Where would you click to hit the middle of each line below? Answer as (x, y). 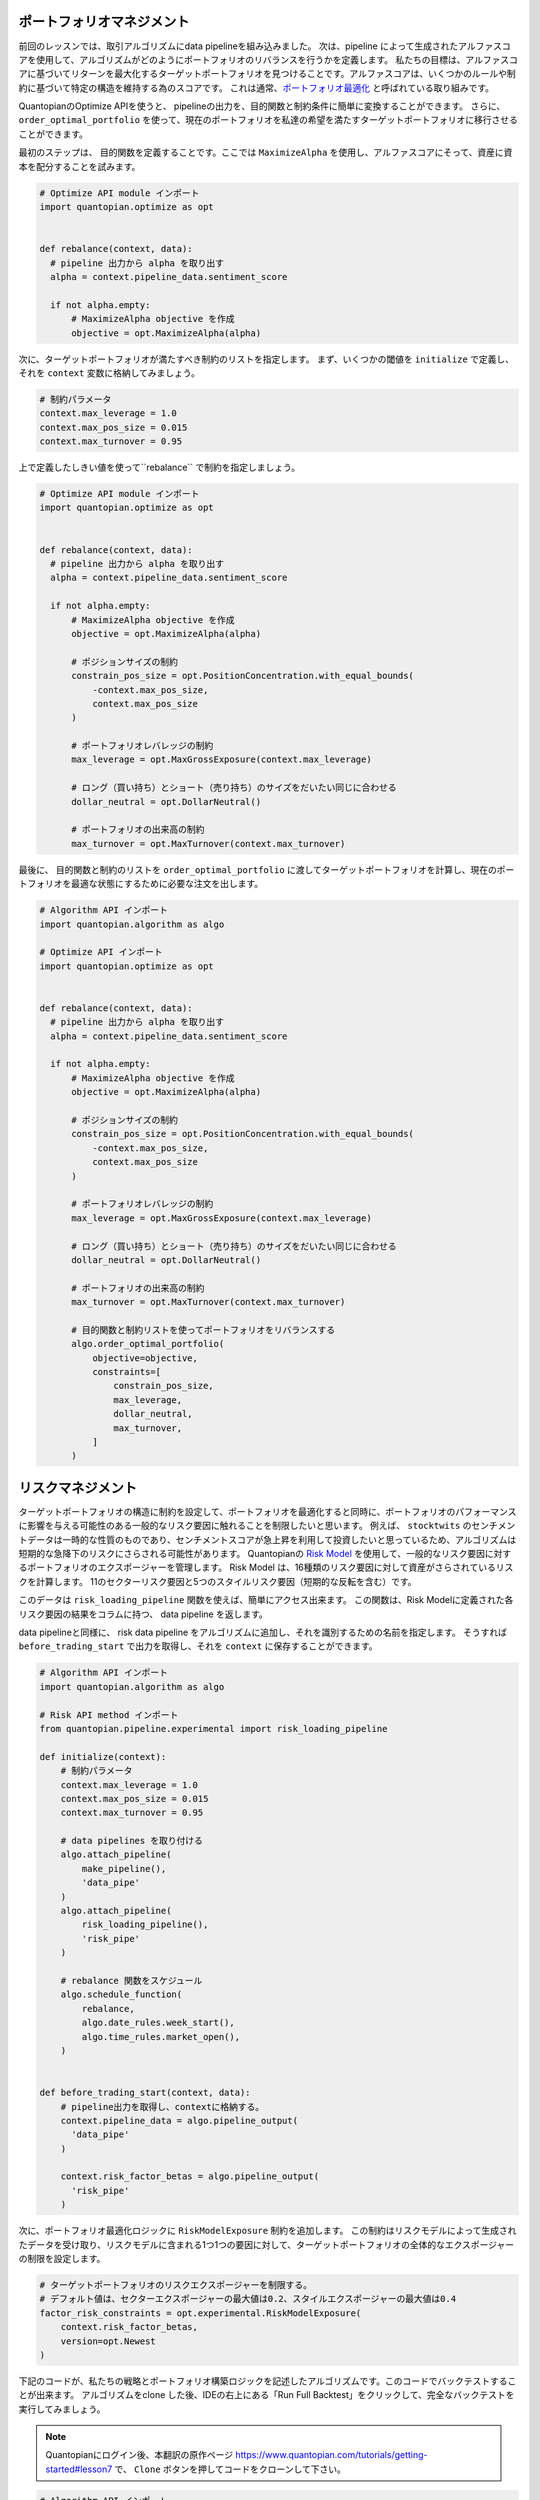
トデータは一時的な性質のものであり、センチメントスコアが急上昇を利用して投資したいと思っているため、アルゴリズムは (267, 1539)
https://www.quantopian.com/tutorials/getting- (332, 2455)
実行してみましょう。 (62, 2409)
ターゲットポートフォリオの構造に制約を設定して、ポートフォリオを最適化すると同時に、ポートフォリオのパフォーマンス (267, 1511)
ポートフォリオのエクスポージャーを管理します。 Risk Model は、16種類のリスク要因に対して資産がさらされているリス (270, 1567)
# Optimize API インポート (101, 952)
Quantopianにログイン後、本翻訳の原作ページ (139, 2455)
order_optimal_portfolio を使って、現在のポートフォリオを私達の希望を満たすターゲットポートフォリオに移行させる (268, 120)
